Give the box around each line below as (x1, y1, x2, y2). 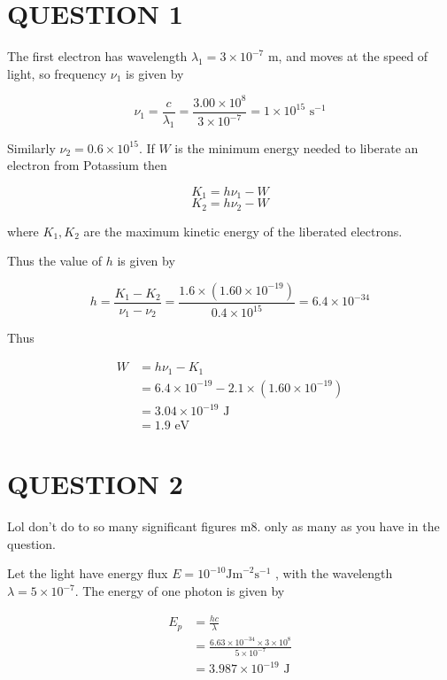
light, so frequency (7, 64, 107, 82)
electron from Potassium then (7, 156, 167, 174)
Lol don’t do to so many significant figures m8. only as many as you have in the (7, 517, 440, 536)
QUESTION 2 (7, 466, 183, 502)
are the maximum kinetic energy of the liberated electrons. (83, 221, 403, 240)
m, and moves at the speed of (267, 47, 428, 66)
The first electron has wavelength (7, 47, 188, 66)
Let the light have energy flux (7, 564, 168, 583)
